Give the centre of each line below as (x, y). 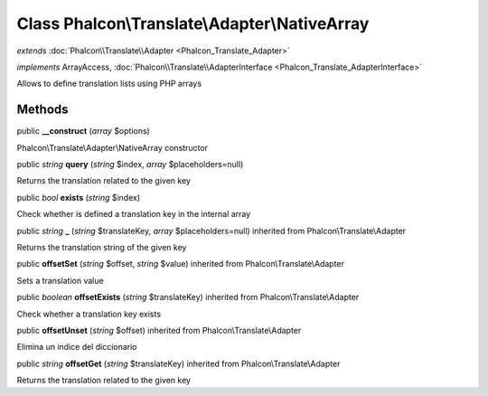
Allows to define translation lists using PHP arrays (109, 84)
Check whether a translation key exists (89, 314)
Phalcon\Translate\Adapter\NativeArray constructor (112, 147)
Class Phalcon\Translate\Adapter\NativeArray (193, 24)
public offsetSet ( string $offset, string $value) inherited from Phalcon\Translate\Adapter (181, 264)
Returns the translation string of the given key (102, 247)
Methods (42, 110)
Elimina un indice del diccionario (77, 347)
